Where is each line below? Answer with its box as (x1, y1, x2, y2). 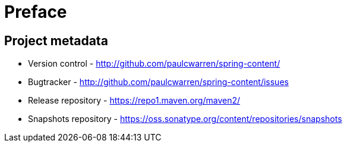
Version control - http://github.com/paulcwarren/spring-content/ (28, 58, 280, 69)
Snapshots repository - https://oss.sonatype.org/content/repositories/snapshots (28, 114, 342, 124)
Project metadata (4, 33, 108, 48)
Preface (4, 2, 67, 22)
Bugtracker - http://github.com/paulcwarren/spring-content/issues (28, 77, 289, 87)
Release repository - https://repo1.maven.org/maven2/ (28, 95, 240, 106)
